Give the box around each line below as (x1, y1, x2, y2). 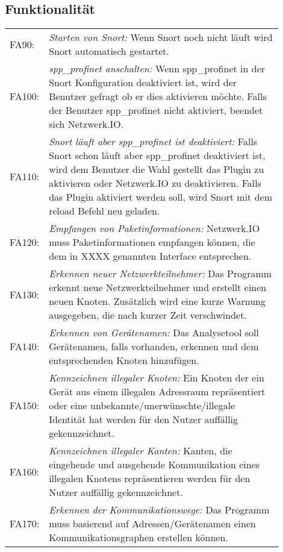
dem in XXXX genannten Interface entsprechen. (49, 249, 252, 263)
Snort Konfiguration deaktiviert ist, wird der (49, 75, 237, 90)
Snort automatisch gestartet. (49, 44, 169, 58)
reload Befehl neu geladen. (49, 204, 160, 218)
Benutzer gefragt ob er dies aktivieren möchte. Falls (49, 89, 267, 104)
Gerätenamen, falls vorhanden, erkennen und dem (49, 339, 259, 354)
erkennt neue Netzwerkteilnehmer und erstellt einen (49, 280, 267, 295)
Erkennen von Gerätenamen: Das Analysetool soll (49, 325, 259, 340)
